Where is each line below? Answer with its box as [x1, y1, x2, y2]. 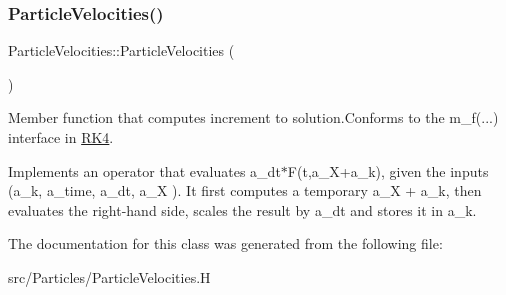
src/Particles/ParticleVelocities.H [8, 266, 211, 287]
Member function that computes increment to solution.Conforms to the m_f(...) [8, 107, 499, 128]
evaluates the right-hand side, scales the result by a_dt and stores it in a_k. [8, 199, 477, 220]
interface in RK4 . [8, 127, 114, 147]
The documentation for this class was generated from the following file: [8, 233, 443, 254]
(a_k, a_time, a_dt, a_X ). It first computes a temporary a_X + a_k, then [8, 180, 482, 201]
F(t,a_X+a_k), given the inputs [287, 160, 489, 181]
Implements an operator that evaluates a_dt [8, 160, 281, 181]
